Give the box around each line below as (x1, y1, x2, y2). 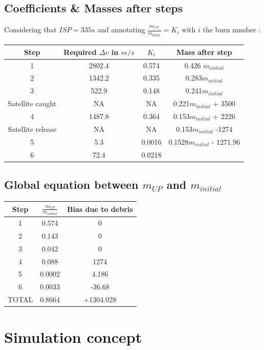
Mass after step (176, 46, 232, 57)
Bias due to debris (67, 203, 133, 214)
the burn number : (203, 24, 260, 35)
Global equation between (4, 177, 139, 192)
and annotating (97, 24, 145, 35)
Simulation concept (4, 326, 142, 347)
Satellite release (8, 123, 57, 134)
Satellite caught (8, 98, 57, 109)
